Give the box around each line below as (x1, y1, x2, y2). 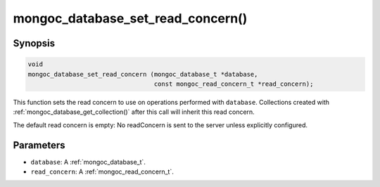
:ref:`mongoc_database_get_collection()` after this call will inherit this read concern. (13, 108, 255, 116)
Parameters (13, 139, 65, 151)
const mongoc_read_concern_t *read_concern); (153, 79, 314, 88)
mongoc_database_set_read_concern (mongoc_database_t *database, (27, 70, 258, 78)
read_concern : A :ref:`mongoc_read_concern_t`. (30, 167, 174, 176)
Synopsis (13, 37, 56, 49)
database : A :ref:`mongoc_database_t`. (30, 157, 146, 166)
